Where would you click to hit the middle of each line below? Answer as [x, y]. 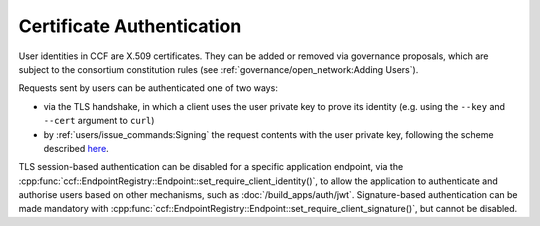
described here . [76, 148]
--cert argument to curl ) [99, 121]
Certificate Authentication [130, 26]
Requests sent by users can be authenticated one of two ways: [148, 88]
